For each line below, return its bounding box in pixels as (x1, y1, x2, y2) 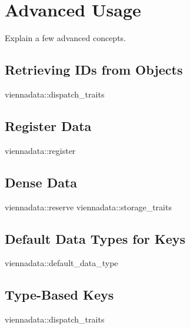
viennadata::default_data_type (5, 257, 118, 269)
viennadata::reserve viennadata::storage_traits (5, 200, 172, 213)
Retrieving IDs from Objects (5, 61, 183, 79)
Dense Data (5, 173, 78, 191)
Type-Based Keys (5, 286, 114, 304)
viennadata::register (5, 144, 76, 156)
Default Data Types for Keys (5, 229, 185, 247)
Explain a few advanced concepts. (5, 32, 126, 44)
